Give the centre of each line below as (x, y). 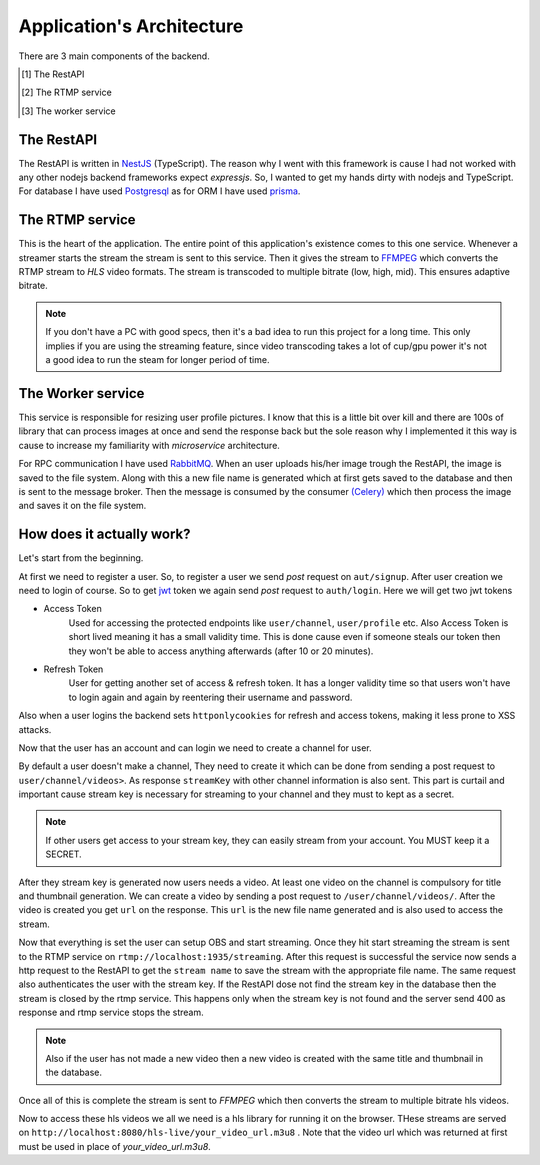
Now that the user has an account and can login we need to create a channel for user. (195, 747)
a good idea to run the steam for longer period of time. (157, 360)
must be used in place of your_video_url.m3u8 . (115, 1146)
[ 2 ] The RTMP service (66, 92)
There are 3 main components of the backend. (114, 56)
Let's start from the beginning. (81, 558)
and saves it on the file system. (82, 506)
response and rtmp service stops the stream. (111, 1012)
